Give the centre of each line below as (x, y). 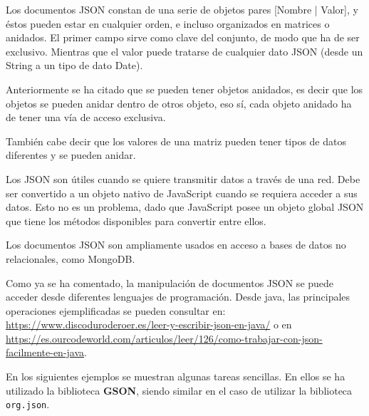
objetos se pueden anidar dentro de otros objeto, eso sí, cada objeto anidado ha (179, 103)
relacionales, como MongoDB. (71, 258)
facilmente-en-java (45, 352)
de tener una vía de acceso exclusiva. (86, 117)
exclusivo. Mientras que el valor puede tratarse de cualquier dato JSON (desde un (184, 51)
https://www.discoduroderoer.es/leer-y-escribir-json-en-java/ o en (149, 324)
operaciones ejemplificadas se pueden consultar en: (116, 310)
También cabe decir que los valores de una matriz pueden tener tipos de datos (176, 141)
